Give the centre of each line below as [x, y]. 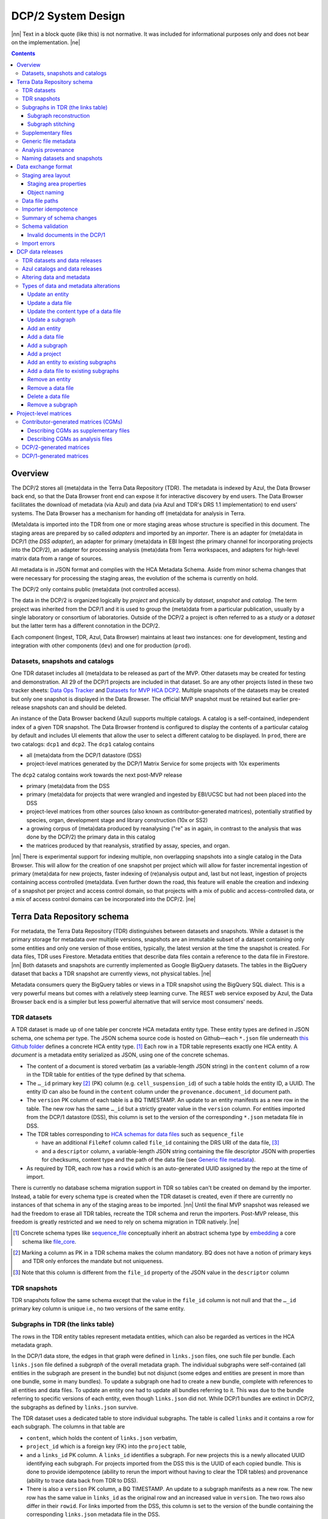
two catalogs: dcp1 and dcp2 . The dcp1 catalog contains [83, 744]
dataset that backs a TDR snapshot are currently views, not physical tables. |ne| [111, 973]
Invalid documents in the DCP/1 [67, 235]
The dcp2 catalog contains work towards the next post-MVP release [97, 775]
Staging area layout [46, 175]
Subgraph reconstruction [59, 116]
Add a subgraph [48, 345]
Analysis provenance [48, 149]
